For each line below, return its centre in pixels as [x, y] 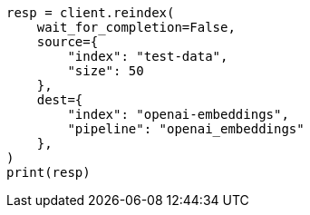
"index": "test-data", [148, 56]
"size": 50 [106, 71]
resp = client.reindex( [91, 13]
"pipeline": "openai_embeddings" [186, 129]
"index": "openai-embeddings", [178, 114]
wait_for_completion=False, [136, 27]
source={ [68, 42]
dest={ [60, 100]
